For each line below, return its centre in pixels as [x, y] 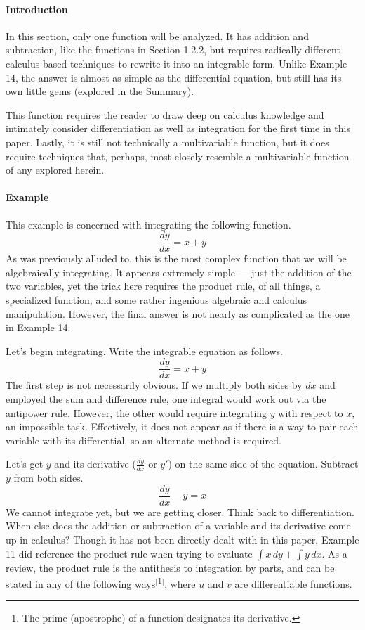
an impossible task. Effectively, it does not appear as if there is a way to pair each [182, 426]
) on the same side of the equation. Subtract [263, 464]
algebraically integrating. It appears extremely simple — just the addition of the [179, 272]
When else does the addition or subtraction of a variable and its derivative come [178, 526]
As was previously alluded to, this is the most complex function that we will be [176, 258]
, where [180, 583]
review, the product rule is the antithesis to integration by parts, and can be [170, 567]
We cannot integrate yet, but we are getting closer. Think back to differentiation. [180, 512]
